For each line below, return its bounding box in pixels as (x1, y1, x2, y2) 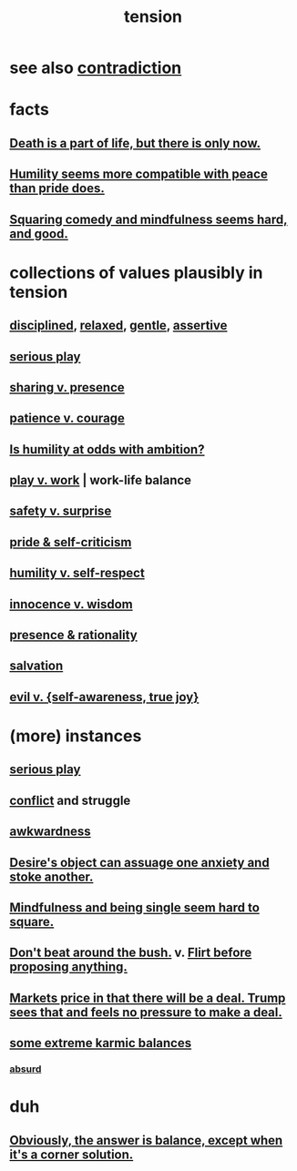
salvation (9, 658, 64, 674)
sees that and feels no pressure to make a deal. (9, 1004, 282, 1020)
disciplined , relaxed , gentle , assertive (9, 318, 228, 333)
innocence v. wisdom (9, 596, 134, 612)
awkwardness (9, 824, 91, 840)
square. (9, 913, 55, 930)
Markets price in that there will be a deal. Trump (9, 990, 286, 1005)
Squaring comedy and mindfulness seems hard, (9, 211, 288, 227)
